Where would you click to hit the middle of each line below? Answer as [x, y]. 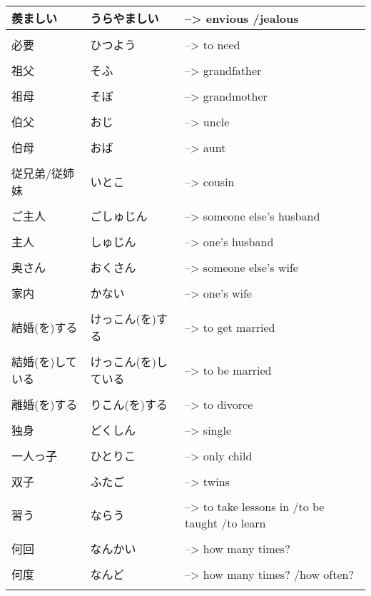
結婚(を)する [45, 327]
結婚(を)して [44, 362]
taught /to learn [225, 523]
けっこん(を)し [129, 362]
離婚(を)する [45, 404]
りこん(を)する [129, 404]
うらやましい [124, 18]
